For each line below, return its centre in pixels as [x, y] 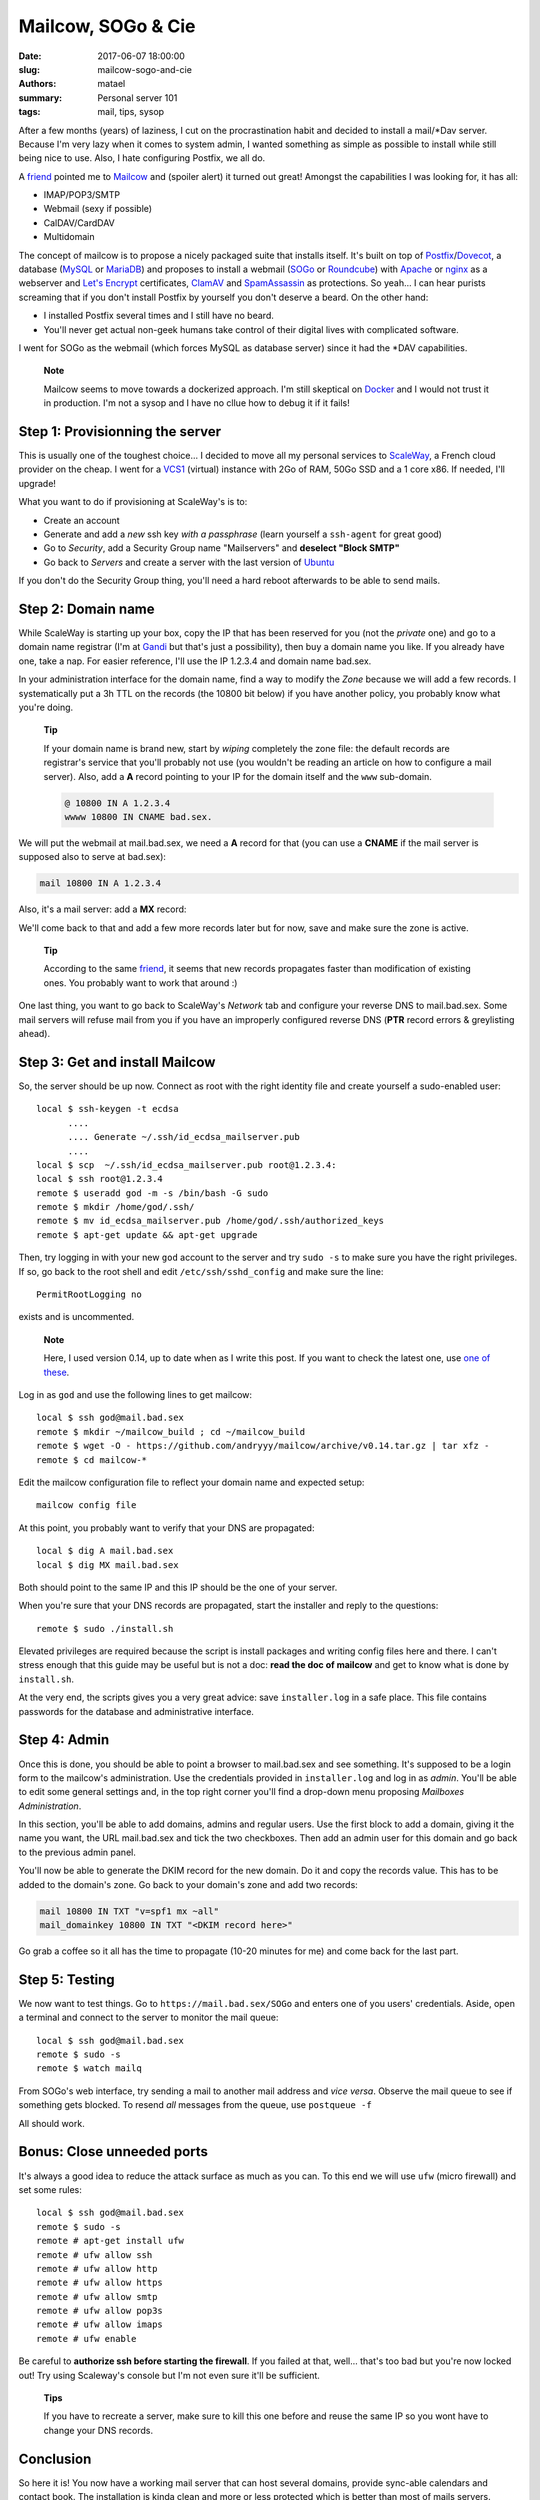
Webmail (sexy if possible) [98, 209]
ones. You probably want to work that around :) [140, 982]
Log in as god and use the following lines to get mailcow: [135, 1394]
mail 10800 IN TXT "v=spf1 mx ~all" [129, 1911]
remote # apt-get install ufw [110, 2241]
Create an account [81, 520]
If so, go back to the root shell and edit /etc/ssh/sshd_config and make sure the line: [201, 1271]
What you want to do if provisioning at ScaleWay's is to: [133, 502]
